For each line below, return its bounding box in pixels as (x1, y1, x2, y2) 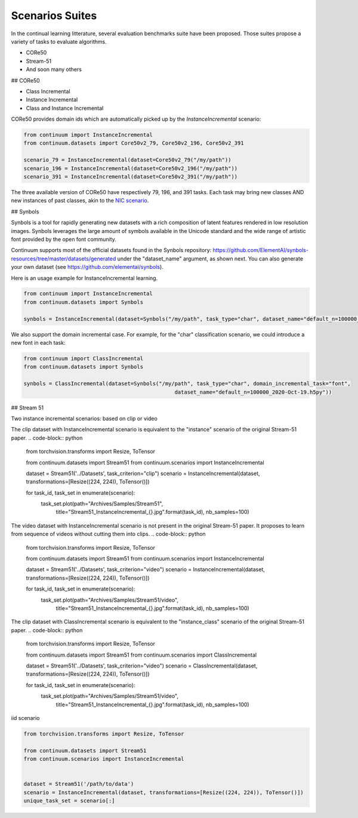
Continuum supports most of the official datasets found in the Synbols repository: (11, 247, 212, 254)
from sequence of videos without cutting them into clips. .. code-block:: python (11, 531, 206, 538)
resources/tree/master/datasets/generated (11, 255, 116, 262)
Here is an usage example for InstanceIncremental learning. (11, 274, 158, 281)
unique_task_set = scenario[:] (23, 798, 116, 804)
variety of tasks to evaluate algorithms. (11, 38, 107, 45)
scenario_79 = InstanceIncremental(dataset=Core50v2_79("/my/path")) (23, 157, 232, 164)
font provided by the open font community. (11, 235, 116, 243)
